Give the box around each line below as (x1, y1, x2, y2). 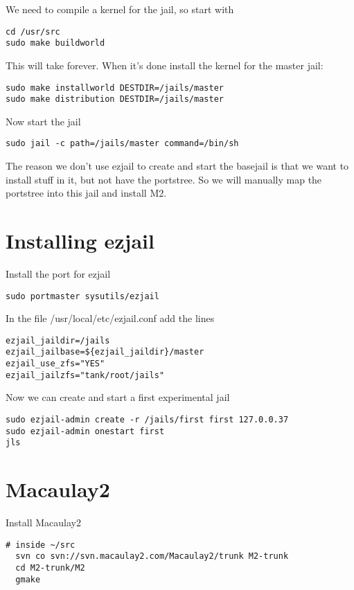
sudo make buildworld (6, 38, 105, 48)
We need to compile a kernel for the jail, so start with (6, 2, 234, 16)
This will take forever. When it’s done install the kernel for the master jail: (6, 57, 324, 72)
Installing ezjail (6, 226, 154, 255)
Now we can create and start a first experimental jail (6, 390, 230, 404)
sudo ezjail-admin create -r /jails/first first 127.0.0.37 (6, 415, 289, 425)
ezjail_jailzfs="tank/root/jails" (6, 370, 165, 380)
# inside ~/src (6, 539, 76, 550)
